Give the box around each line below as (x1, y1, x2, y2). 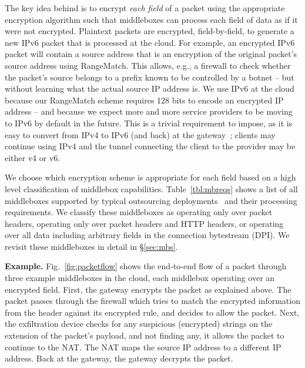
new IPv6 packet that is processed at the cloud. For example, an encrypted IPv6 (5, 36, 295, 48)
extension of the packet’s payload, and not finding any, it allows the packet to (5, 329, 284, 342)
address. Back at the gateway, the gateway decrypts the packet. (5, 352, 233, 364)
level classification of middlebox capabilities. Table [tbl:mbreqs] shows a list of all (5, 182, 298, 195)
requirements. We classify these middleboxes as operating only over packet (5, 206, 273, 218)
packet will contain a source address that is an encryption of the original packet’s (5, 48, 297, 60)
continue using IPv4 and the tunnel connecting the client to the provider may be (5, 140, 296, 152)
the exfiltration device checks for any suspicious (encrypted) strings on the (5, 317, 273, 330)
